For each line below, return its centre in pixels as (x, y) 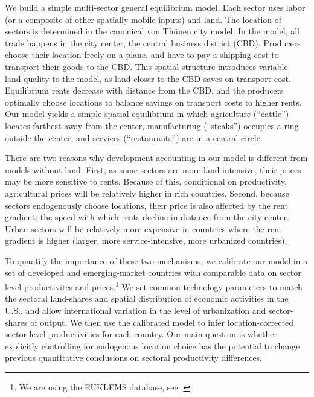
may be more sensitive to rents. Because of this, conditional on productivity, (146, 181)
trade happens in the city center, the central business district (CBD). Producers (153, 43)
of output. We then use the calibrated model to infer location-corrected (162, 322)
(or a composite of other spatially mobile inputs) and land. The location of (143, 19)
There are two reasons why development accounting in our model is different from (156, 158)
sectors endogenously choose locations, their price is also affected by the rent (146, 205)
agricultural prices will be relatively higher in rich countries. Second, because (147, 193)
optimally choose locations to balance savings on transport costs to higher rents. (153, 102)
